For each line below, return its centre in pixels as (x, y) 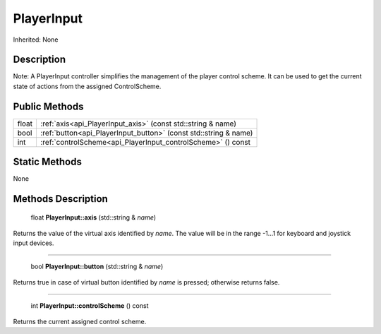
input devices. (34, 243)
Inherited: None (36, 40)
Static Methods (48, 162)
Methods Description (61, 199)
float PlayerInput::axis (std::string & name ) (93, 217)
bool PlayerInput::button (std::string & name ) (97, 266)
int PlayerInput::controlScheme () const (90, 305)
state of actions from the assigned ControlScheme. (87, 86)
